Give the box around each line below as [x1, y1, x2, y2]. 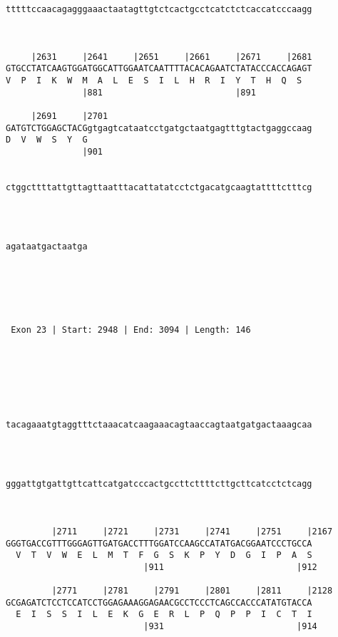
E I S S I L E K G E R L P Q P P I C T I [16, 609, 312, 620]
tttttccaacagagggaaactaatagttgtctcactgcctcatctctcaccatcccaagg [6, 4, 312, 14]
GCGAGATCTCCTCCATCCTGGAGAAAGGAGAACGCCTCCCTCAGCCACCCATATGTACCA [6, 597, 312, 608]
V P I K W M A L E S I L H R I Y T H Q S [6, 75, 302, 86]
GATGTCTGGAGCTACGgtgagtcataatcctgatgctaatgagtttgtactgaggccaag [6, 123, 312, 133]
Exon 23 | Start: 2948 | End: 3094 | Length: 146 [11, 324, 251, 335]
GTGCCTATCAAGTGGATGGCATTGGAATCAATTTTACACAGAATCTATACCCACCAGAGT [6, 63, 312, 74]
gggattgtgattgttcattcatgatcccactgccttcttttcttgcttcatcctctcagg [6, 479, 312, 490]
